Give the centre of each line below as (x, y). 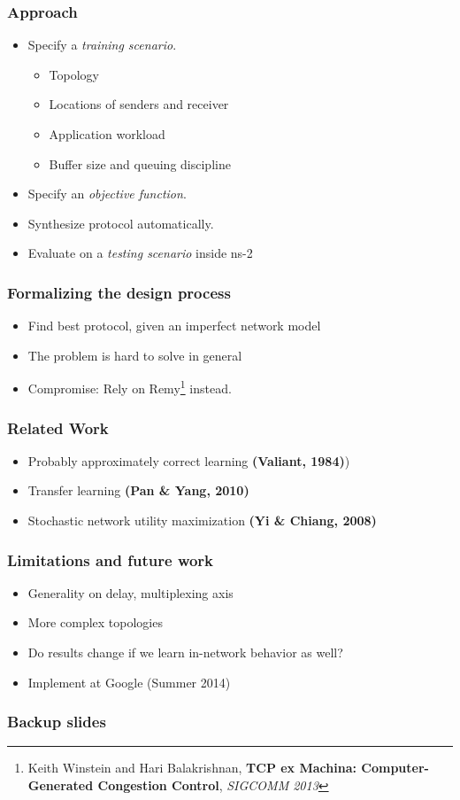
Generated (61, 785)
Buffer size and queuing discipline (140, 163)
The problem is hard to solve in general (135, 355)
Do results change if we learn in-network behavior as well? (185, 652)
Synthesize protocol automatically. (121, 223)
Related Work (58, 427)
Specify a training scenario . (102, 45)
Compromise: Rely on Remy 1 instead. (130, 387)
